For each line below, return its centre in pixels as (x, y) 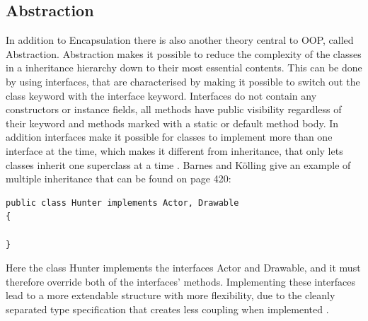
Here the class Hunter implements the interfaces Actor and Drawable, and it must (183, 268)
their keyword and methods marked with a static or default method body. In (172, 123)
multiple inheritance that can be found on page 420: (119, 179)
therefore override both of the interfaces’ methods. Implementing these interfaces (181, 281)
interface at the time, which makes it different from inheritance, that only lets (174, 150)
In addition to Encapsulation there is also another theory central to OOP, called (180, 40)
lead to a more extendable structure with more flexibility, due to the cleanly (171, 295)
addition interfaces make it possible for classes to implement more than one (169, 137)
